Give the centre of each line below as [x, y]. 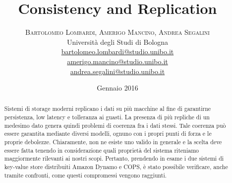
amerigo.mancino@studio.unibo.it [117, 61]
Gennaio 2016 [117, 88]
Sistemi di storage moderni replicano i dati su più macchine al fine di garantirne [108, 109]
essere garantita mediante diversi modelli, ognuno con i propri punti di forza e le [108, 134]
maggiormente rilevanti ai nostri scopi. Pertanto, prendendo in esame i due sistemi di [114, 158]
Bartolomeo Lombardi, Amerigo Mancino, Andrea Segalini [117, 32]
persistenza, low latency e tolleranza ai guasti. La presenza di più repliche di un [107, 117]
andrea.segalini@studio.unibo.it [117, 71]
